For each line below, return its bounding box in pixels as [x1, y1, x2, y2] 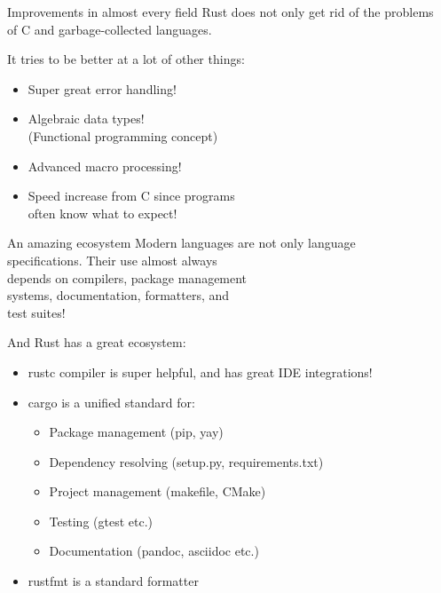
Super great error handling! [28, 79, 177, 98]
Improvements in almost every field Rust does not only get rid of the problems [7, 3, 434, 20]
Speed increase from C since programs [28, 186, 235, 205]
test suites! [7, 303, 66, 321]
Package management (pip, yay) [49, 423, 224, 441]
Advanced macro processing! [28, 156, 182, 175]
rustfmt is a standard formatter [28, 572, 199, 590]
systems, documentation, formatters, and [7, 286, 230, 304]
